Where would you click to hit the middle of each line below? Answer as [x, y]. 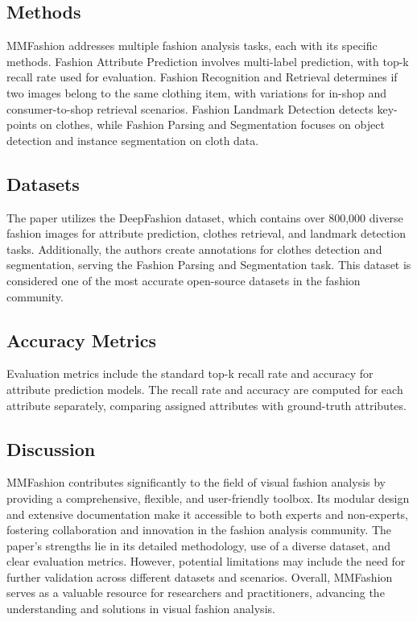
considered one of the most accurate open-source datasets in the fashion [184, 280]
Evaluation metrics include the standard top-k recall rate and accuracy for [190, 373]
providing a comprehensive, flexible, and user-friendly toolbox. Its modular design [208, 498]
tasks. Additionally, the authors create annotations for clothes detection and [194, 249]
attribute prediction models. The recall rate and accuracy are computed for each [205, 389]
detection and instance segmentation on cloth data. [133, 140]
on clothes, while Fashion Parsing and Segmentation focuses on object [213, 124]
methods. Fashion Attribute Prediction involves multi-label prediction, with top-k [208, 61]
